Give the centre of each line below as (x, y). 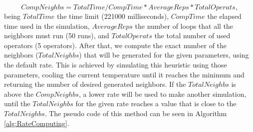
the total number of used (192, 35)
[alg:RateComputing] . (37, 123)
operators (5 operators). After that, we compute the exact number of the (116, 45)
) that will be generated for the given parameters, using (164, 55)
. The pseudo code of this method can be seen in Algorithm (136, 113)
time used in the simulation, (47, 26)
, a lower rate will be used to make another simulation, (162, 94)
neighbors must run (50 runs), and (57, 35)
